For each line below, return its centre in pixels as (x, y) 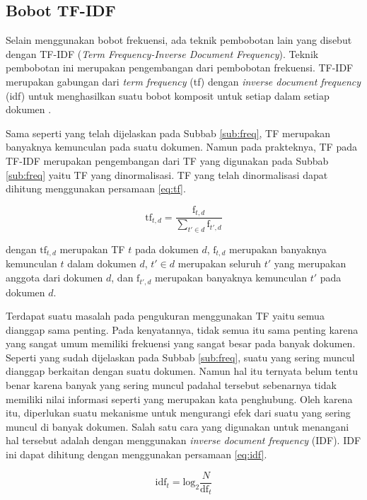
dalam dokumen (102, 263)
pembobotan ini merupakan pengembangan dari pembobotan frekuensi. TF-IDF (180, 68)
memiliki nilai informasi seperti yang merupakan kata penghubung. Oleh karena (179, 399)
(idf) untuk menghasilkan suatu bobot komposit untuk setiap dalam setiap (168, 95)
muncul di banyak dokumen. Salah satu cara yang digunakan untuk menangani (177, 426)
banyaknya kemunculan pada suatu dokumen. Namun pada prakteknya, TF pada (181, 147)
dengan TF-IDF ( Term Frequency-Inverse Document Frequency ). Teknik (162, 53)
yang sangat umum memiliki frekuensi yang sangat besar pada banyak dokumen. (181, 343)
